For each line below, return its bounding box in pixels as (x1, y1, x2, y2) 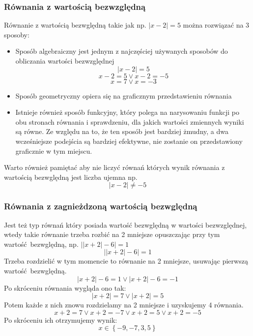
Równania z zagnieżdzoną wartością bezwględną (4, 200, 197, 212)
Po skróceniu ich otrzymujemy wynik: (4, 314, 117, 325)
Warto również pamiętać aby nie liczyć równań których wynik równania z (4, 162, 225, 172)
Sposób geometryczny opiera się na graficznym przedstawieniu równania (15, 90, 232, 101)
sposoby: (4, 29, 29, 39)
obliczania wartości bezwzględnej (15, 56, 114, 66)
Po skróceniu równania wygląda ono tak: (4, 282, 126, 293)
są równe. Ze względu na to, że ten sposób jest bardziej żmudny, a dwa (15, 126, 228, 136)
